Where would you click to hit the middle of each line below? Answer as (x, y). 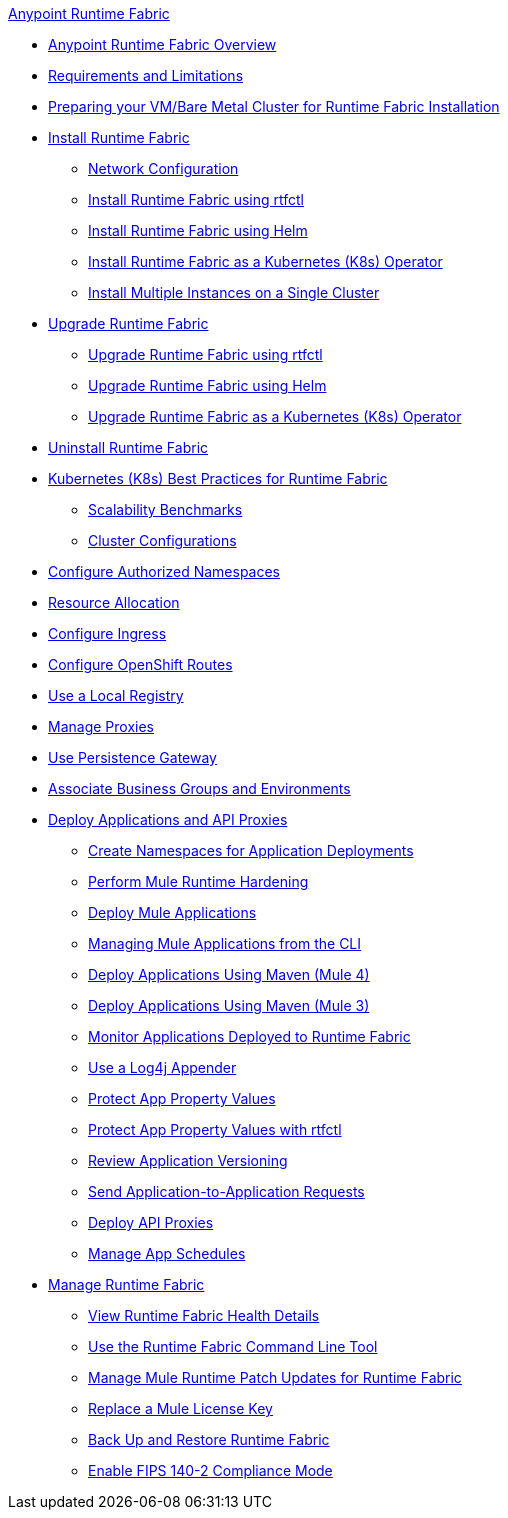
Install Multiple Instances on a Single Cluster (234, 292)
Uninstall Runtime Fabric (128, 447)
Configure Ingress (107, 633)
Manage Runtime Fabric (126, 1284)
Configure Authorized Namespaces (164, 571)
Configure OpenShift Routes (140, 664)
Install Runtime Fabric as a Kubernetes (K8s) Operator (265, 261)
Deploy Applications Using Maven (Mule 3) (229, 1005)
